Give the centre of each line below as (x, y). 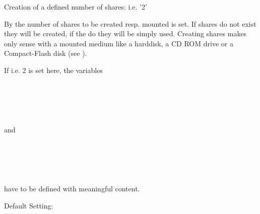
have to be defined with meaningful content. (72, 189)
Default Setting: (29, 205)
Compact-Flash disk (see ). (46, 53)
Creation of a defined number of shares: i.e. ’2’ (76, 7)
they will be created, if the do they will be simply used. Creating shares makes (125, 33)
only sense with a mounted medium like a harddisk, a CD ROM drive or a (119, 43)
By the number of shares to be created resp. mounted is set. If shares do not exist (130, 23)
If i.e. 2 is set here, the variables (53, 70)
